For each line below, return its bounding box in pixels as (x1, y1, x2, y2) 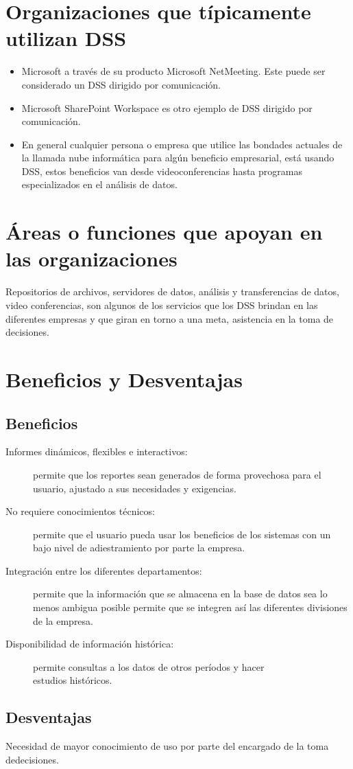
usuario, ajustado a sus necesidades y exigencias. (33, 481, 236, 495)
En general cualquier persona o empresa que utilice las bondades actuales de (21, 137, 343, 151)
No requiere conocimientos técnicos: (5, 504, 155, 518)
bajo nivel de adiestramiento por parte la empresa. (33, 540, 245, 555)
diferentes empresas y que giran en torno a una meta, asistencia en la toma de (5, 311, 334, 325)
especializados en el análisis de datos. (21, 177, 178, 192)
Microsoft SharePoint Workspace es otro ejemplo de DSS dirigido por (21, 100, 313, 115)
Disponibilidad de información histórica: (5, 636, 174, 651)
